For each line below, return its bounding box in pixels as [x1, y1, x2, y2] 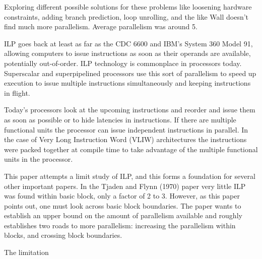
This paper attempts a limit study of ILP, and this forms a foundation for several [4, 170, 255, 181]
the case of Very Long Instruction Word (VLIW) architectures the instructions [4, 134, 247, 145]
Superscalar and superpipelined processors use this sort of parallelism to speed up [4, 68, 256, 78]
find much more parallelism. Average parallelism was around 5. [4, 21, 198, 32]
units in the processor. [4, 154, 73, 164]
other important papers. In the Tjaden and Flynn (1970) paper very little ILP [4, 180, 246, 191]
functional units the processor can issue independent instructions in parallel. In [4, 124, 248, 135]
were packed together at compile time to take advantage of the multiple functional [4, 144, 258, 154]
